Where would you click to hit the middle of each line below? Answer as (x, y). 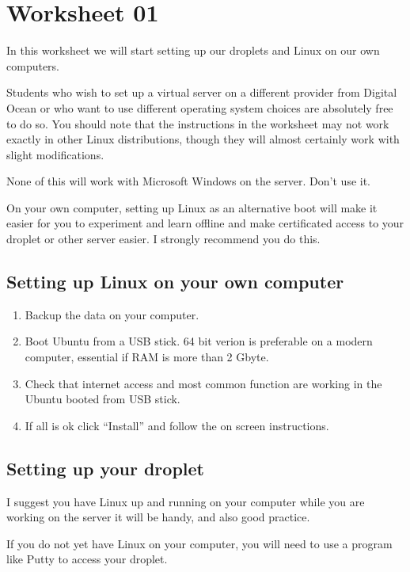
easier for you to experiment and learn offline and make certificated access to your (205, 223)
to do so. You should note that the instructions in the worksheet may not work (198, 123)
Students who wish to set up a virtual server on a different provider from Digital (202, 92)
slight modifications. (55, 154)
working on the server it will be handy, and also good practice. (158, 517)
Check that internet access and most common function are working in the (203, 383)
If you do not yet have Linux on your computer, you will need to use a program (199, 543)
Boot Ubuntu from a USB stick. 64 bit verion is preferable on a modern (199, 341)
